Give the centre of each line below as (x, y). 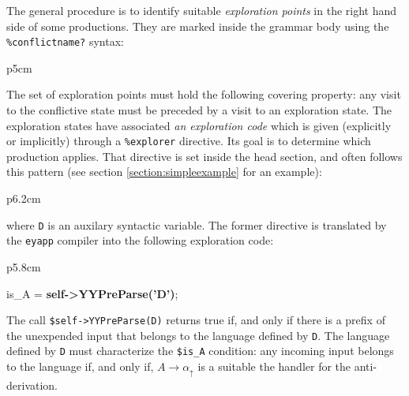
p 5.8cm (24, 266)
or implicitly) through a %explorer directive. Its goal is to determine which (189, 141)
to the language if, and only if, (80, 366)
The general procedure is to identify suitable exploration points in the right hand (202, 10)
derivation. (32, 385)
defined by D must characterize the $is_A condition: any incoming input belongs (200, 351)
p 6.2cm (24, 198)
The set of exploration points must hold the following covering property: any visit (204, 94)
